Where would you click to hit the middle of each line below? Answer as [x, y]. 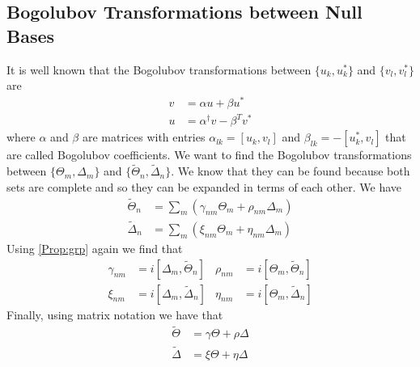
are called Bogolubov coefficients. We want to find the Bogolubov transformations [209, 155]
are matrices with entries [144, 137]
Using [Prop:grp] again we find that [95, 248]
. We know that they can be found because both [291, 171]
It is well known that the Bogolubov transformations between [159, 69]
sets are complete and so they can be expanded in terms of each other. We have [204, 186]
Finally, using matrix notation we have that [115, 314]
